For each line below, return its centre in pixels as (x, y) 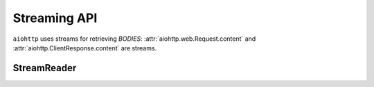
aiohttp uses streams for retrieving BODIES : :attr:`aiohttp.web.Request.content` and (134, 39)
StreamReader (45, 68)
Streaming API (55, 18)
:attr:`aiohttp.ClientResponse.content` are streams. (85, 48)
